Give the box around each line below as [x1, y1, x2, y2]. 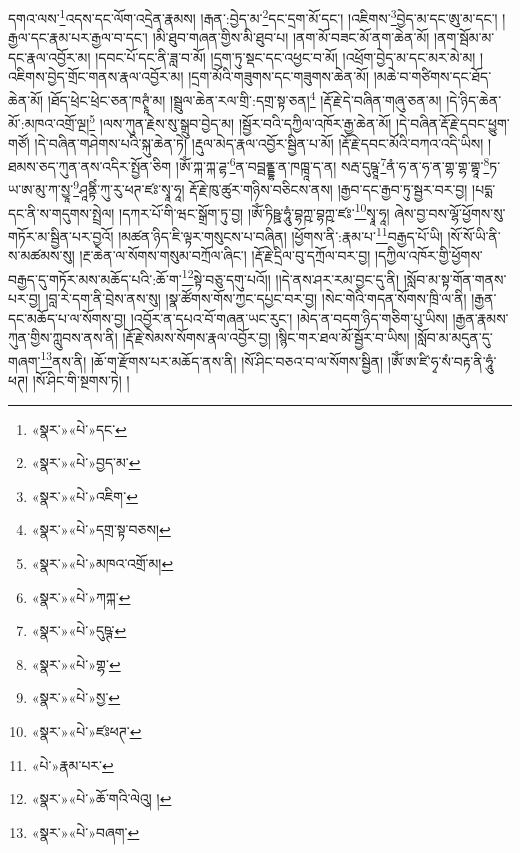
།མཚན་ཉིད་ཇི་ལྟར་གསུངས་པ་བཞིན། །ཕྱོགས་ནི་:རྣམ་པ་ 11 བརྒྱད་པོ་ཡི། [118, 222, 443, 246]
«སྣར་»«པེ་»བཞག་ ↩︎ [31, 821, 140, 842]
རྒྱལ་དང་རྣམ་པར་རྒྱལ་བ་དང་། [8, 27, 148, 48]
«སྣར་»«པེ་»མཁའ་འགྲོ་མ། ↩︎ [31, 552, 174, 573]
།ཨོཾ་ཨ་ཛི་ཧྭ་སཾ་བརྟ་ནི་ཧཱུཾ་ [387, 350, 497, 371]
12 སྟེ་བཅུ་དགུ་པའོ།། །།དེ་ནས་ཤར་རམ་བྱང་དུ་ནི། [181, 265, 400, 289]
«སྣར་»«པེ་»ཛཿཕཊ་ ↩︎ [31, 720, 142, 741]
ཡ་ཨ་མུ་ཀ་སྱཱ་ [8, 179, 74, 200]
